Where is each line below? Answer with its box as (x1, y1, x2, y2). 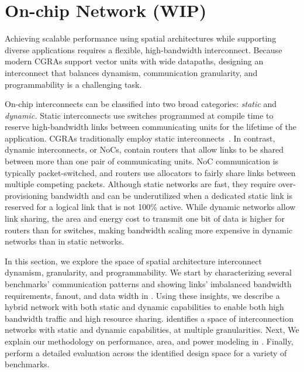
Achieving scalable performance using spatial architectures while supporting (5, 32, 277, 44)
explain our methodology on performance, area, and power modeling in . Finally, (5, 335, 293, 347)
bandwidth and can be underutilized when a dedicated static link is (50, 189, 292, 201)
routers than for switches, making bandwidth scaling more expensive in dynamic (5, 223, 293, 236)
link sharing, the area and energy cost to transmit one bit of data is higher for (5, 212, 285, 225)
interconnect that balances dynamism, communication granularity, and (5, 66, 258, 78)
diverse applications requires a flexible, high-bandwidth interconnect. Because (5, 43, 282, 56)
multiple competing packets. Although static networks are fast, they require (5, 178, 276, 190)
